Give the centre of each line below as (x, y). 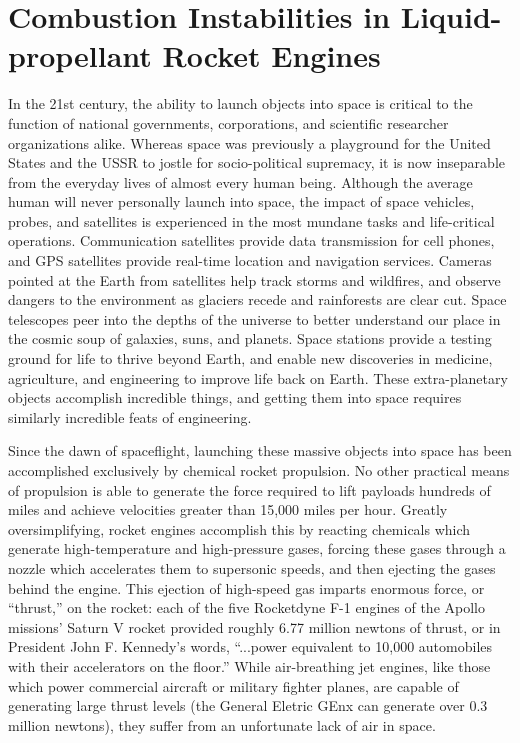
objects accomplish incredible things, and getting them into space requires (235, 397)
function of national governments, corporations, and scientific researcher (228, 122)
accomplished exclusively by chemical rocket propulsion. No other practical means (259, 470)
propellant (80, 55)
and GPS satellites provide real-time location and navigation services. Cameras (250, 260)
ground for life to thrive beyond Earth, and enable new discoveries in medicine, (250, 358)
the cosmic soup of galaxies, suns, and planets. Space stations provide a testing (250, 338)
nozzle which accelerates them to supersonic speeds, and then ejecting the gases (252, 567)
